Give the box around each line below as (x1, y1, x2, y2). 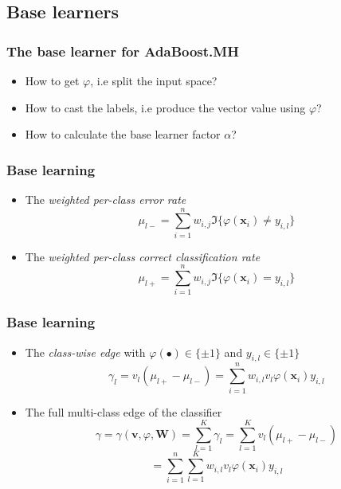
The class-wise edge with (25, 343, 146, 360)
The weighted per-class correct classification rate (25, 248, 261, 264)
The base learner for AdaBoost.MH (6, 41, 239, 61)
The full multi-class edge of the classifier (25, 403, 222, 420)
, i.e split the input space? (90, 72, 218, 88)
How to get (25, 72, 80, 88)
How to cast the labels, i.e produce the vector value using (25, 99, 306, 115)
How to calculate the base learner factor (25, 126, 221, 143)
